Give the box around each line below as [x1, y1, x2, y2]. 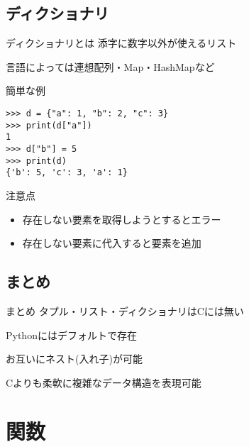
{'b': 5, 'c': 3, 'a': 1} [6, 167, 128, 178]
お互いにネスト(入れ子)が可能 [6, 351, 143, 366]
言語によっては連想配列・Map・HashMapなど [6, 59, 215, 74]
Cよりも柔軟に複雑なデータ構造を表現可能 [6, 375, 201, 390]
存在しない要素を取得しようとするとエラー [22, 211, 221, 226]
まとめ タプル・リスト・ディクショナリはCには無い [6, 303, 244, 318]
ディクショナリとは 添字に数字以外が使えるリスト [6, 35, 237, 50]
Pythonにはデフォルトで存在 [6, 327, 137, 342]
